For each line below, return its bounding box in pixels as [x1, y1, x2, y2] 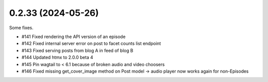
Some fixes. [9, 25, 34, 31]
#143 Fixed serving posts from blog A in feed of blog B [21, 47, 134, 53]
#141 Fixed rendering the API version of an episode [21, 34, 126, 40]
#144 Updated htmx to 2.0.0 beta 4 [21, 54, 93, 60]
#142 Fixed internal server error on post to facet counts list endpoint [21, 41, 161, 46]
